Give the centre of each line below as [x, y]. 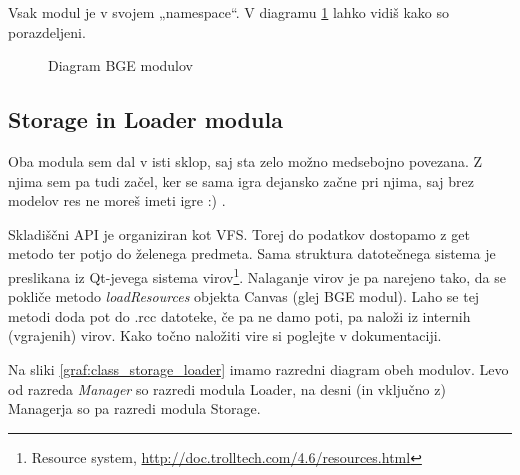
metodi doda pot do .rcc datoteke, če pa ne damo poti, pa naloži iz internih [239, 315]
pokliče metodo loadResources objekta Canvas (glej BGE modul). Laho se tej [244, 296]
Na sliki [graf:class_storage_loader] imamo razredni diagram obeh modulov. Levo [258, 368]
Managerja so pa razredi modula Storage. [134, 408]
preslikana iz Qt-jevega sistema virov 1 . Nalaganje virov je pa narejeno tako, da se [257, 275]
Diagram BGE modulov [121, 65]
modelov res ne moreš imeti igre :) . [117, 200]
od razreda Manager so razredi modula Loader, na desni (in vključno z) [227, 388]
